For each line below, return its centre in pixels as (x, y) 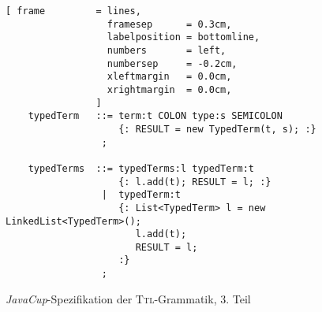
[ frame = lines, (73, 11)
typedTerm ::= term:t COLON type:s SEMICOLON (155, 116)
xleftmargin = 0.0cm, (169, 77)
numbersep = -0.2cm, (172, 63)
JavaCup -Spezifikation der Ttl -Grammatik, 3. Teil (128, 298)
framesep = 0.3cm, (169, 24)
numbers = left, (167, 50)
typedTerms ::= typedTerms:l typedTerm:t (141, 168)
